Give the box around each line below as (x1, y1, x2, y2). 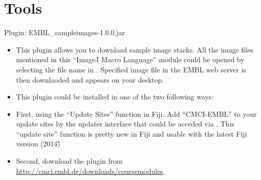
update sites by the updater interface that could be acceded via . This (16, 118, 235, 129)
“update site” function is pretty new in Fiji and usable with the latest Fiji (16, 128, 247, 139)
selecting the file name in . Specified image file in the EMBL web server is (16, 64, 246, 74)
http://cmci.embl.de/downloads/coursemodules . (16, 165, 165, 176)
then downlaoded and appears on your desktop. (16, 74, 164, 85)
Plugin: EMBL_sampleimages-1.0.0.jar (4, 27, 125, 38)
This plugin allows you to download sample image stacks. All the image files (16, 44, 253, 55)
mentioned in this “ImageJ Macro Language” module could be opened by (16, 54, 245, 65)
